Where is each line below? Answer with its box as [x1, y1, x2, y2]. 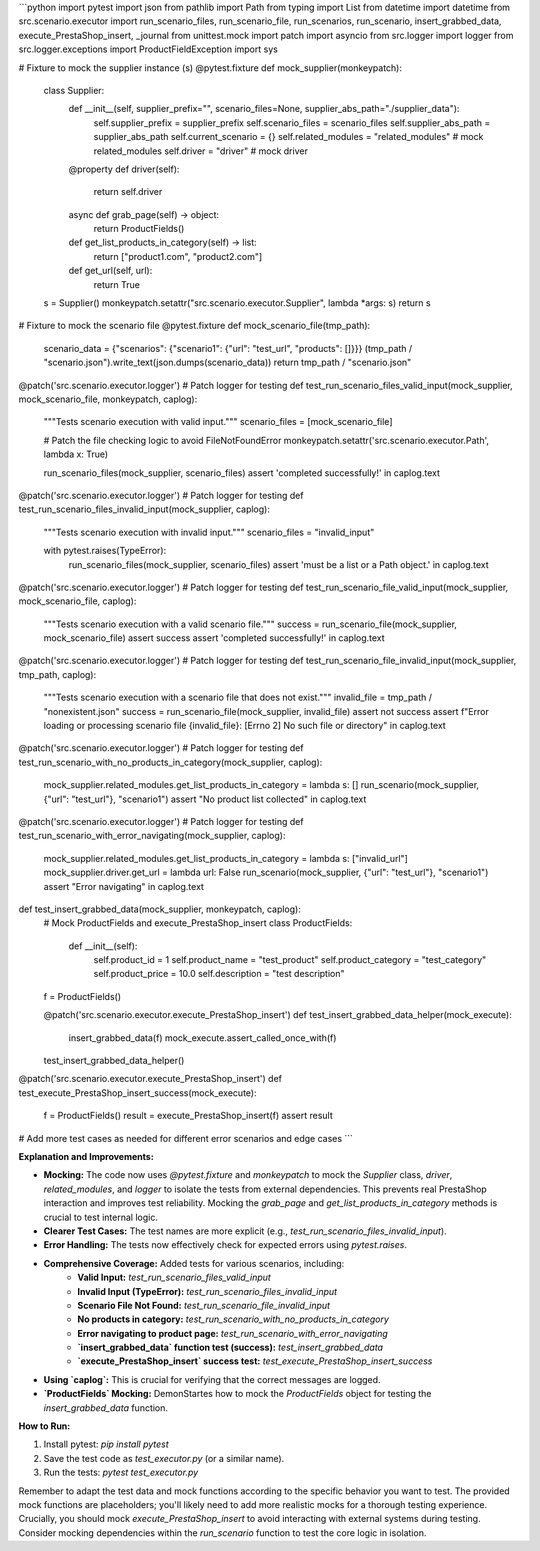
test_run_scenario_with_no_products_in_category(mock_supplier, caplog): [18, 756, 323, 768]
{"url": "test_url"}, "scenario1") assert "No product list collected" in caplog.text [43, 793, 367, 805]
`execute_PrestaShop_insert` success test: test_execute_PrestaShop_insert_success [77, 1355, 433, 1367]
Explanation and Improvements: [18, 1151, 154, 1162]
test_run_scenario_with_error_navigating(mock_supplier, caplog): [18, 830, 286, 842]
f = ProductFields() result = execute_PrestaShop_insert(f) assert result [43, 1110, 334, 1122]
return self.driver [93, 186, 163, 198]
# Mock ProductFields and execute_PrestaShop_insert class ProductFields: [43, 917, 353, 929]
